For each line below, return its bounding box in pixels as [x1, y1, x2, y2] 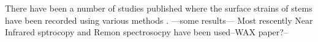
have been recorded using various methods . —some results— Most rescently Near [5, 13, 313, 26]
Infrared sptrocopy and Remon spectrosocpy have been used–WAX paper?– [5, 26, 288, 38]
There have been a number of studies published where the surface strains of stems [5, 2, 312, 14]
